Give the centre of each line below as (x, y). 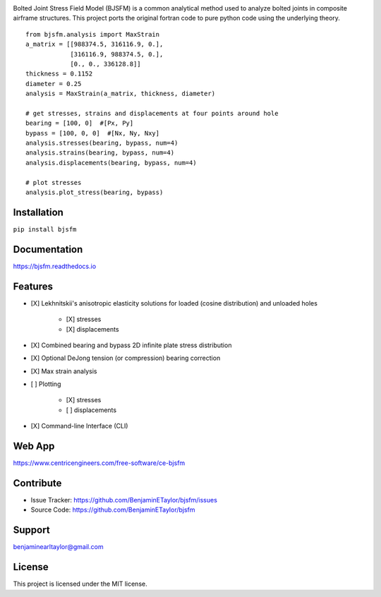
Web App (34, 446)
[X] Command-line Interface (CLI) (79, 426)
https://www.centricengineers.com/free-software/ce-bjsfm (99, 463)
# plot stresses (54, 182)
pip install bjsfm (45, 229)
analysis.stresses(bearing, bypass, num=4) (102, 143)
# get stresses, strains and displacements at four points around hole (152, 113)
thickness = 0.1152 (59, 74)
